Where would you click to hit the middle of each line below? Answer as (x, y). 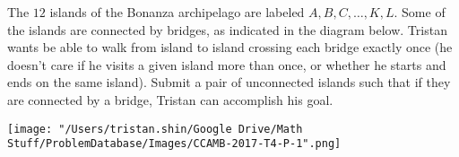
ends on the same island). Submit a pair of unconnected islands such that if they (229, 82)
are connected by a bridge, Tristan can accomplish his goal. (170, 99)
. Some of (420, 12)
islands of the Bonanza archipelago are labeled (177, 12)
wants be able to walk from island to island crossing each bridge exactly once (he (230, 47)
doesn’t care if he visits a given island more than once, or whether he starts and (227, 64)
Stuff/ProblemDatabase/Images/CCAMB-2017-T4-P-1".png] (174, 144)
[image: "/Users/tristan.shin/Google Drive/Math (155, 129)
